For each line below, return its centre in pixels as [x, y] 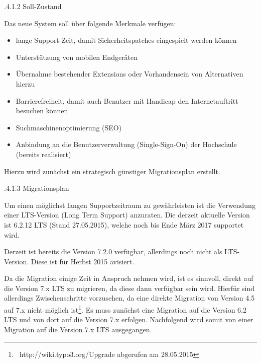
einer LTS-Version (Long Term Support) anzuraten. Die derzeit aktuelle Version [127, 215]
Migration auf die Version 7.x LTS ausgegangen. [78, 329]
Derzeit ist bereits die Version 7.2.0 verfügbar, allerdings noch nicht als [113, 251]
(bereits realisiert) [43, 154]
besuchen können [42, 111]
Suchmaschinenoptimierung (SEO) [69, 127]
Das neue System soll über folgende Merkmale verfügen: [90, 23]
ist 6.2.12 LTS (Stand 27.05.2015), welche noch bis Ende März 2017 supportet [124, 224]
